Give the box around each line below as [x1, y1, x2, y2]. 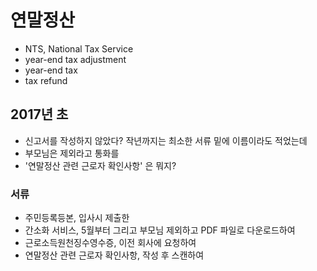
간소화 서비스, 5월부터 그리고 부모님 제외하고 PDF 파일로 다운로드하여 [24, 224, 296, 236]
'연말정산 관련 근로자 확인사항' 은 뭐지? [24, 159, 177, 171]
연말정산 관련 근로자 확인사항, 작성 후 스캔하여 [24, 249, 205, 261]
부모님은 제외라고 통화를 [24, 147, 120, 159]
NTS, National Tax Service [24, 42, 134, 55]
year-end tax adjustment [24, 53, 127, 65]
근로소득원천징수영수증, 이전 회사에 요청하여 [24, 237, 197, 249]
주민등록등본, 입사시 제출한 [24, 212, 130, 224]
